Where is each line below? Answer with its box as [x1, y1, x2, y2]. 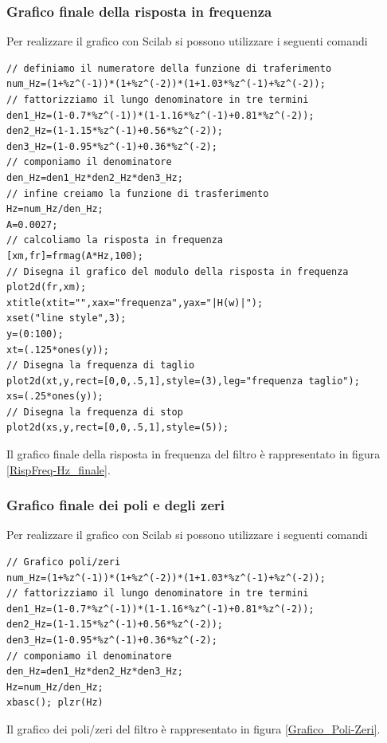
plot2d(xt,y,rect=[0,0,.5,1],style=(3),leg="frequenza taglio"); [6, 375, 360, 387]
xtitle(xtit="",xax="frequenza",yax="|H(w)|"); [6, 297, 264, 309]
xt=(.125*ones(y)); [6, 344, 109, 356]
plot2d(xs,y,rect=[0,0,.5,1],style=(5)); [6, 422, 229, 434]
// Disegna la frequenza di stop [6, 406, 183, 418]
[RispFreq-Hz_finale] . [6, 461, 111, 478]
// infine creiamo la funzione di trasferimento [6, 187, 269, 199]
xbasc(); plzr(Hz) [6, 697, 104, 709]
